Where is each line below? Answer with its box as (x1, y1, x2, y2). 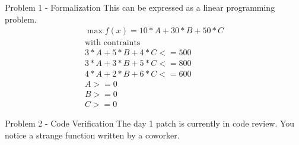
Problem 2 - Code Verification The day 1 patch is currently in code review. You (5, 117, 295, 130)
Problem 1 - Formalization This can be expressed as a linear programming (5, 1, 275, 13)
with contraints (84, 39, 141, 48)
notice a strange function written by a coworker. (5, 129, 180, 141)
